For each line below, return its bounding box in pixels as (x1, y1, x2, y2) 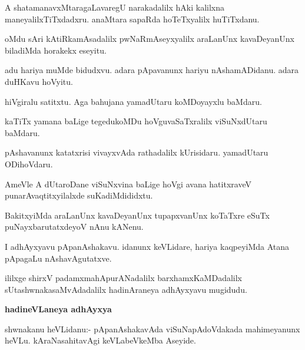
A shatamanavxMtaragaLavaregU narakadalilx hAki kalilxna (5, 1, 225, 13)
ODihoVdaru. (5, 157, 53, 170)
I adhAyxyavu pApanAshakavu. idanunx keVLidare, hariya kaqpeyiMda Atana (5, 240, 290, 252)
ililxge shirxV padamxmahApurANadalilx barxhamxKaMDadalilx (5, 272, 242, 284)
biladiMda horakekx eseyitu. (5, 44, 107, 56)
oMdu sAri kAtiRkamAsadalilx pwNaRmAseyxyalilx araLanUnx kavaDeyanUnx (5, 32, 294, 45)
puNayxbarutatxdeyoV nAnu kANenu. (5, 220, 144, 233)
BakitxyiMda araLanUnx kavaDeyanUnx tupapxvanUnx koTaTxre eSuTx (5, 209, 270, 221)
